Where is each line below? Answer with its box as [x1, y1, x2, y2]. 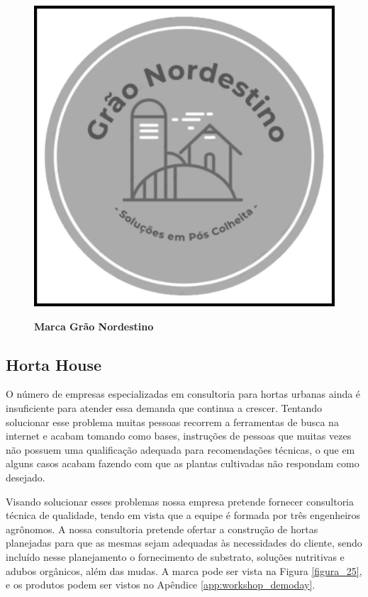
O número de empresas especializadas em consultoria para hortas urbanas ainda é [6, 386, 361, 401]
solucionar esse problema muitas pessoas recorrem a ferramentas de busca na [6, 414, 339, 429]
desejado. [6, 469, 45, 484]
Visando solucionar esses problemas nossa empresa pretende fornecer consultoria [6, 493, 355, 508]
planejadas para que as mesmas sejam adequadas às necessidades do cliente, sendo [6, 535, 362, 550]
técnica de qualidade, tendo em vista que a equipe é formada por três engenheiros [6, 508, 361, 523]
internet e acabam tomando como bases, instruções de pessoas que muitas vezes [6, 428, 352, 443]
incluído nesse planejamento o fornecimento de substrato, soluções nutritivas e [6, 549, 345, 564]
